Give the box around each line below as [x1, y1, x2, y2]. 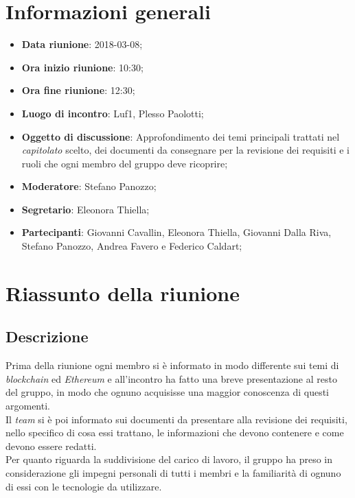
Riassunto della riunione [5, 278, 240, 307]
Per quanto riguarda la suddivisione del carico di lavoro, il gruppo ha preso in [5, 452, 332, 466]
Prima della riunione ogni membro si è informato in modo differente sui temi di [5, 358, 339, 372]
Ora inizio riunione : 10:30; [21, 60, 144, 74]
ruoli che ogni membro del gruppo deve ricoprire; [21, 156, 228, 170]
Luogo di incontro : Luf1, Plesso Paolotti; [21, 106, 204, 120]
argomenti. [5, 399, 50, 413]
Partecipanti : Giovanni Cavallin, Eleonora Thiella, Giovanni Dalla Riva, [21, 225, 332, 239]
